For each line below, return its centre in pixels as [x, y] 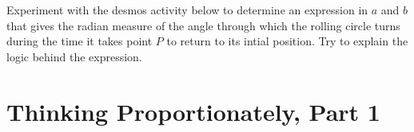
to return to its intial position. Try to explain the [287, 41]
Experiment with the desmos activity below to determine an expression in [187, 10]
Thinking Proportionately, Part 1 [193, 111]
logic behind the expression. [74, 56]
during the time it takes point [80, 41]
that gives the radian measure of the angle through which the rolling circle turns [203, 25]
